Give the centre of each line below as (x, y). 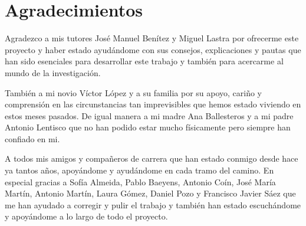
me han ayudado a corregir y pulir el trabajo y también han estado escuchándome (153, 204)
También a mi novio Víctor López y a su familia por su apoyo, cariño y (134, 92)
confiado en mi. (32, 138)
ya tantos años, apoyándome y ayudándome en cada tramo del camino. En (139, 170)
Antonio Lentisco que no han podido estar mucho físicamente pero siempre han (148, 127)
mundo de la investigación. (53, 72)
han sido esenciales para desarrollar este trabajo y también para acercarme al (144, 61)
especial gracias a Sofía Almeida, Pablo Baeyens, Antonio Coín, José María (140, 181)
